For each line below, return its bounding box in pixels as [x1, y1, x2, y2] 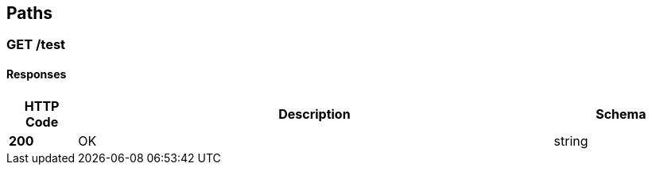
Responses [6, 67, 67, 82]
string [553, 132, 588, 149]
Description [278, 105, 351, 122]
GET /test [6, 36, 66, 53]
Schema [596, 105, 646, 122]
